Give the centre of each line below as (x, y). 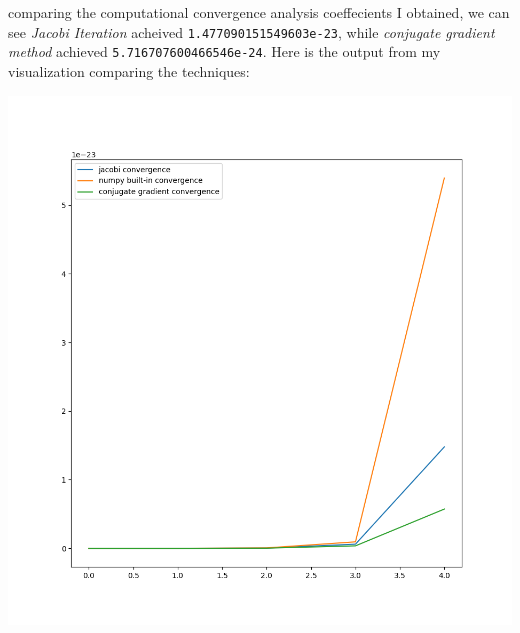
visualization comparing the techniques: (129, 70)
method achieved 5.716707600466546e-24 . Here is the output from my (224, 51)
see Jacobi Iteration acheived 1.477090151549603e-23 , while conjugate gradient (251, 31)
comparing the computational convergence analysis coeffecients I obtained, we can (259, 12)
